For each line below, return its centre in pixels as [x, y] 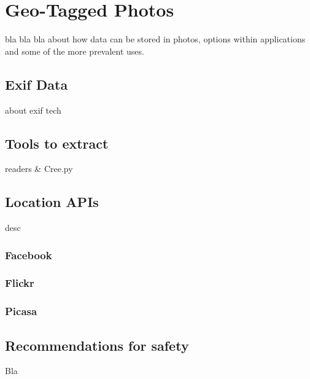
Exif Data [37, 84]
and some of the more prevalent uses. [75, 51]
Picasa [21, 311]
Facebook [29, 255]
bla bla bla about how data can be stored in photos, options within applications [155, 39]
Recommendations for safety [97, 345]
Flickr [20, 283]
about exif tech [33, 110]
